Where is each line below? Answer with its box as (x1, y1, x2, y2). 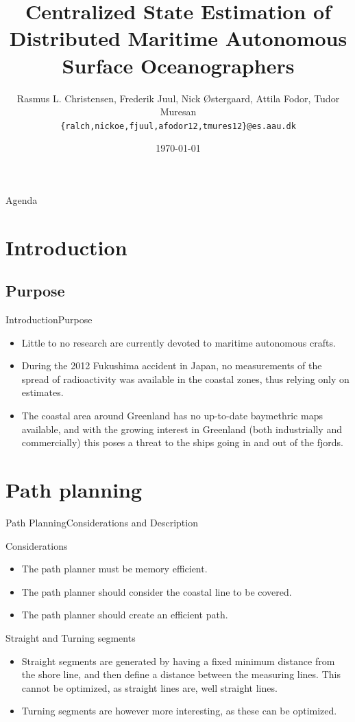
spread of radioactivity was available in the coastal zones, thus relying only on (21, 371, 350, 386)
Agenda (5, 192, 38, 207)
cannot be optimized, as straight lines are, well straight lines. (21, 680, 278, 695)
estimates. (21, 385, 64, 399)
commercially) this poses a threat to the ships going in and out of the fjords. (21, 435, 343, 450)
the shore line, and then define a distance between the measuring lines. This (21, 667, 341, 682)
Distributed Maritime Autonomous (9, 24, 347, 52)
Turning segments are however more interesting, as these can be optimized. (21, 703, 337, 718)
